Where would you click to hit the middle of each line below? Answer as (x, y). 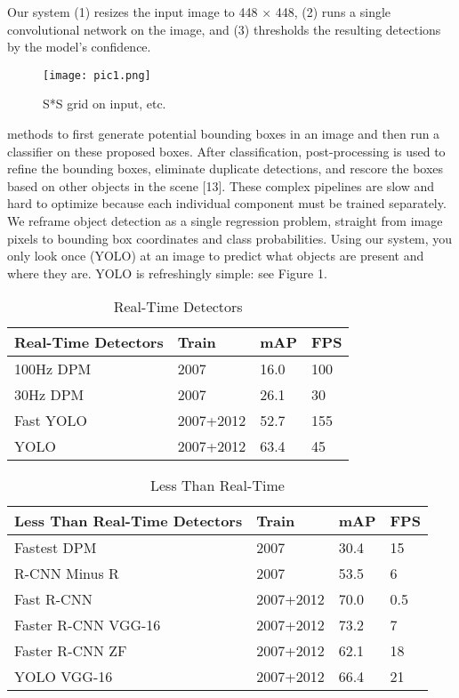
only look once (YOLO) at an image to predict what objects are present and (216, 256)
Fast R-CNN (53, 599)
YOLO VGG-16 (64, 677)
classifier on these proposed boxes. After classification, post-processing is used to (226, 151)
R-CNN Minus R (67, 574)
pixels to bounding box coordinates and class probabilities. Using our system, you (230, 238)
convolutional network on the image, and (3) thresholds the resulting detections (224, 29)
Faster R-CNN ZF (71, 651)
